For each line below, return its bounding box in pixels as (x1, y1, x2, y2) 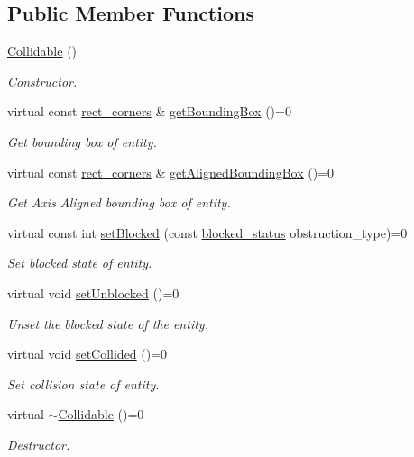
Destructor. (7, 434, 70, 453)
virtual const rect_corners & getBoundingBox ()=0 (7, 102, 291, 121)
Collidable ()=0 (58, 405, 144, 424)
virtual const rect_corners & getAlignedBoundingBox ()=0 (7, 162, 335, 181)
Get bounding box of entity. (7, 132, 157, 151)
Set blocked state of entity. (7, 253, 152, 272)
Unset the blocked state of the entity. (7, 314, 208, 333)
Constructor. (7, 71, 78, 90)
